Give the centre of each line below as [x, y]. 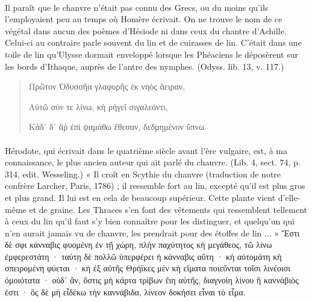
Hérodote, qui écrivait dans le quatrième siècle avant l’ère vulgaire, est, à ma [146, 150]
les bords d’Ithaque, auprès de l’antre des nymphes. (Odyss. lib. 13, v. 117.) [145, 66]
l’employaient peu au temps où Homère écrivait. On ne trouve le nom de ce [144, 19]
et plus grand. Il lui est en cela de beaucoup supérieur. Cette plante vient [140, 197]
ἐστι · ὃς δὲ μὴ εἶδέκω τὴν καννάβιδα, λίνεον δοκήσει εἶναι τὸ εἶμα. [125, 291]
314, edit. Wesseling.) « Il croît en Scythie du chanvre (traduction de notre [143, 174]
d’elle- [289, 197]
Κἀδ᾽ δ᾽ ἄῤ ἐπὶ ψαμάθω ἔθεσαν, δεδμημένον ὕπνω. [118, 127]
